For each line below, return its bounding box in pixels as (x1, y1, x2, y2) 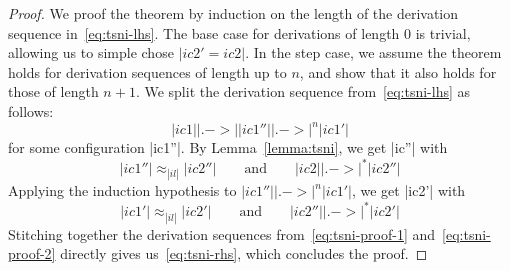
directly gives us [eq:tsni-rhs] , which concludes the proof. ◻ (60, 243, 428, 264)
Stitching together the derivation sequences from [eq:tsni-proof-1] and (8, 223, 436, 244)
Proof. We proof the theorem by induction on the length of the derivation (8, 3, 459, 23)
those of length (8, 81, 99, 102)
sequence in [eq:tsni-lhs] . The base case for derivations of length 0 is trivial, (8, 22, 471, 43)
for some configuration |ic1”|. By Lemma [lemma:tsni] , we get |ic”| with (8, 137, 448, 158)
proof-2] (8, 243, 56, 264)
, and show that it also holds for (299, 61, 497, 82)
